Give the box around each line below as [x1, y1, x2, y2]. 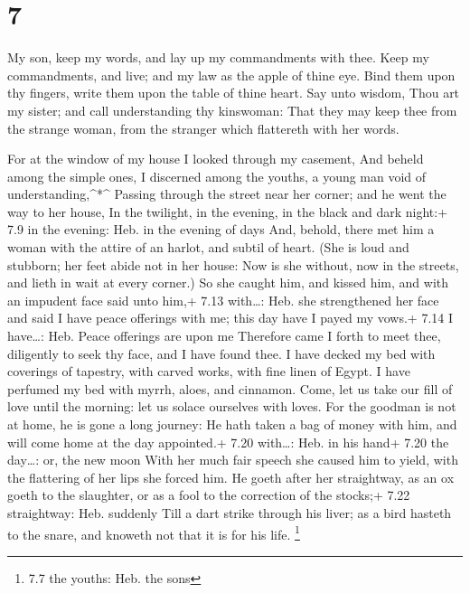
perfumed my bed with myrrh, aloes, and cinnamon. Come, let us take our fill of [7, 379, 453, 398]
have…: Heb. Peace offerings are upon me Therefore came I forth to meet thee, [7, 326, 441, 345]
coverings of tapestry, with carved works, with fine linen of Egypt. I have [7, 362, 410, 381]
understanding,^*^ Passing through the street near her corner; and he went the [7, 184, 446, 203]
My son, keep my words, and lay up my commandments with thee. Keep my [7, 48, 429, 67]
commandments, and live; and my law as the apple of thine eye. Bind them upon [7, 65, 456, 84]
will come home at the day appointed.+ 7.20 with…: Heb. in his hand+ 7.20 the [7, 432, 449, 451]
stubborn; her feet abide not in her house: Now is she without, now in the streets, [7, 255, 459, 274]
